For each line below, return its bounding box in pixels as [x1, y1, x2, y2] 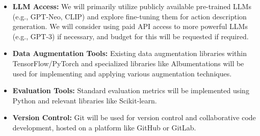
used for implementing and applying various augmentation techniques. [12, 68, 232, 78]
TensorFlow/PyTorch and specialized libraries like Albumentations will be [12, 58, 244, 68]
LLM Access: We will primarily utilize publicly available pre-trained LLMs [12, 1, 251, 11]
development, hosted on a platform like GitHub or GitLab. [12, 122, 196, 132]
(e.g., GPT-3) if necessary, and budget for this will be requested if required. [12, 31, 249, 41]
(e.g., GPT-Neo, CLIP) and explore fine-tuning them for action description [12, 11, 247, 21]
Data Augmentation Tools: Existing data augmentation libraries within [12, 48, 247, 59]
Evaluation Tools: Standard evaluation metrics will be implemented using [12, 85, 249, 96]
